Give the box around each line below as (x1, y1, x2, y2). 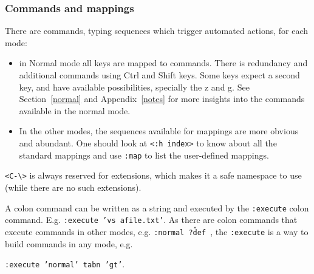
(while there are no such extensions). (5, 180, 142, 193)
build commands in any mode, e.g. (5, 237, 133, 250)
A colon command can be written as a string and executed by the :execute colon (5, 201, 309, 214)
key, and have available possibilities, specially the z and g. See (19, 80, 250, 93)
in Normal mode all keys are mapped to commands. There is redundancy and (19, 57, 308, 69)
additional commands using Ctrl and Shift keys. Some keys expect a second (19, 69, 300, 81)
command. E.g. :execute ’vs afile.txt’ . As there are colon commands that (5, 213, 298, 226)
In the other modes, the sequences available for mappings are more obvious (19, 125, 299, 137)
